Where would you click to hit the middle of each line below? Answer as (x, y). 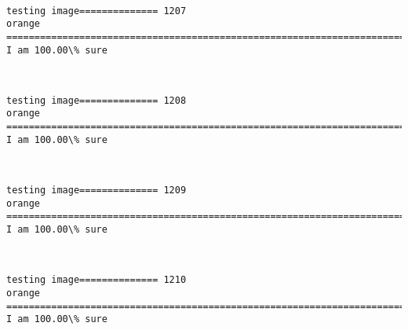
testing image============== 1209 (97, 191)
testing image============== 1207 (97, 11)
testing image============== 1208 (97, 100)
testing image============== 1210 (97, 280)
